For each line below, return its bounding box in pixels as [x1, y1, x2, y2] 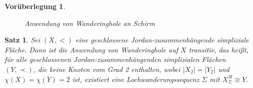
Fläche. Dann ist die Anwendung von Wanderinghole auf [5, 44, 178, 54]
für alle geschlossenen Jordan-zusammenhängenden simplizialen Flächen [5, 54, 226, 64]
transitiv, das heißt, [188, 44, 248, 54]
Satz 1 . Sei [5, 34, 40, 45]
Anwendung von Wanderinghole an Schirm [25, 17, 155, 28]
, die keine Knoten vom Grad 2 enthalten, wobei [33, 63, 180, 74]
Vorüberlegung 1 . [5, 1, 66, 11]
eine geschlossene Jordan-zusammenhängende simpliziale [75, 34, 249, 45]
